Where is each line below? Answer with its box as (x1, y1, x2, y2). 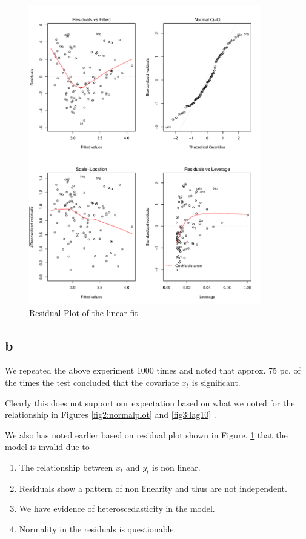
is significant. (191, 375, 241, 388)
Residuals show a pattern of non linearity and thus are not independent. (19, 481, 287, 494)
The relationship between (19, 460, 113, 473)
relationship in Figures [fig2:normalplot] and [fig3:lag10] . (5, 408, 216, 421)
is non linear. (152, 460, 201, 473)
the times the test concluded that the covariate (5, 375, 179, 388)
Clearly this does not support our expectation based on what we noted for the (5, 396, 295, 409)
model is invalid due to (5, 440, 90, 453)
